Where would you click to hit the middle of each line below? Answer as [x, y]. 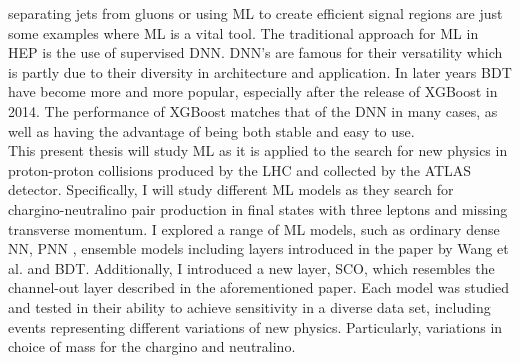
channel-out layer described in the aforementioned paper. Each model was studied [259, 287]
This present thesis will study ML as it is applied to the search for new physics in [258, 150]
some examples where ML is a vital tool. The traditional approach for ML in [243, 32]
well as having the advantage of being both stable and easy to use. [211, 130]
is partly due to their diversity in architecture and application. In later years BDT [260, 71]
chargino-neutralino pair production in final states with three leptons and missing [258, 208]
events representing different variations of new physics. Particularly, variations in [255, 326]
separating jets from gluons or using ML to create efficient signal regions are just [255, 13]
